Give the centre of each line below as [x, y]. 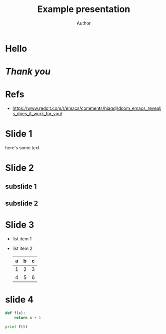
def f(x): [15, 313]
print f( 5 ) [16, 326]
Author [84, 23]
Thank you [28, 72]
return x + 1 [28, 317]
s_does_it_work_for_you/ [37, 114]
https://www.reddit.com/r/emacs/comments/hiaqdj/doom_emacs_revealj [87, 108]
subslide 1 [21, 186]
